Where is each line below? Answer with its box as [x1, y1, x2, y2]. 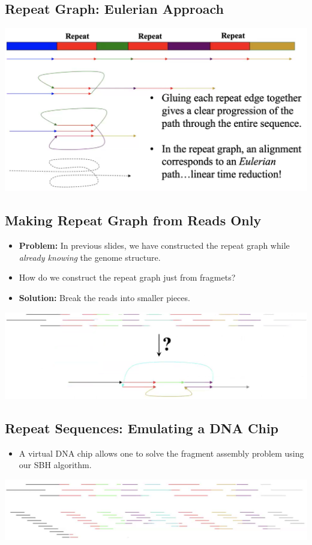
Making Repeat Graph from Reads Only [5, 211, 262, 230]
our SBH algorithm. [19, 458, 92, 471]
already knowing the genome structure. [19, 251, 161, 263]
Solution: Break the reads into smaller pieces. [19, 291, 190, 303]
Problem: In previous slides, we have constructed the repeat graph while [19, 239, 290, 252]
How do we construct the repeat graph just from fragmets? [19, 271, 236, 284]
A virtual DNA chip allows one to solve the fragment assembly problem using [19, 446, 304, 459]
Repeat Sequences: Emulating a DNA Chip [5, 418, 279, 437]
